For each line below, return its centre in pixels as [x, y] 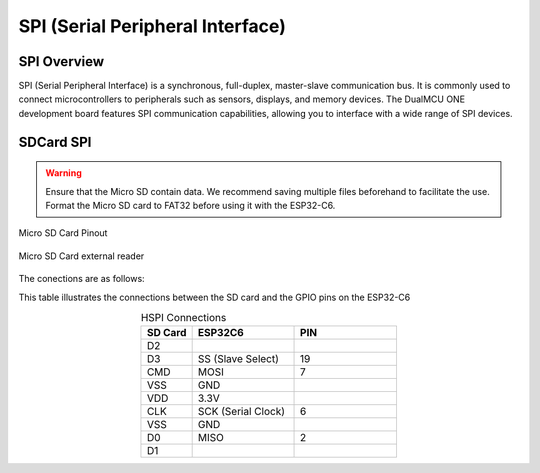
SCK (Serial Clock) [241, 412]
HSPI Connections [183, 318]
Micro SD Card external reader [81, 256]
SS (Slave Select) [238, 359]
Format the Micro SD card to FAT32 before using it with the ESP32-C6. [190, 206]
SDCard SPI [55, 141]
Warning [63, 173]
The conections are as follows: [81, 279]
